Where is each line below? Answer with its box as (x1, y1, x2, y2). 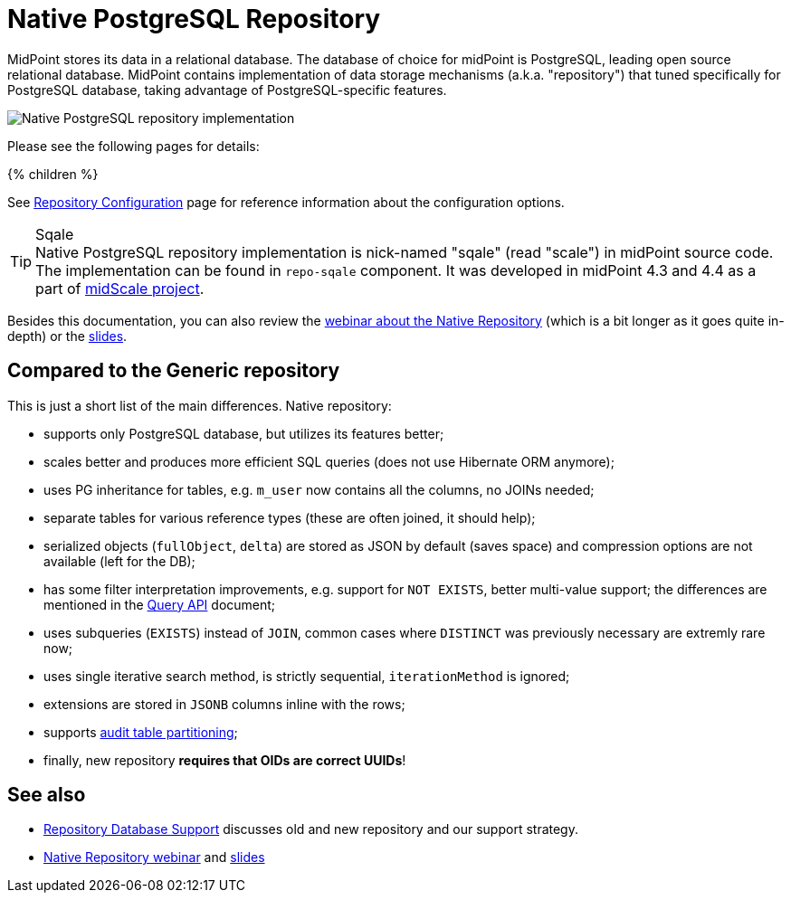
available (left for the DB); (43, 553, 195, 569)
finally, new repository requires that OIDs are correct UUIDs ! (43, 752, 406, 768)
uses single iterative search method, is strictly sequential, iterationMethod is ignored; (43, 668, 570, 684)
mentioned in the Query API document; (43, 596, 276, 612)
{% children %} (7, 166, 99, 182)
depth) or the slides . (7, 327, 128, 344)
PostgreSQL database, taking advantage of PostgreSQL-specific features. (7, 81, 447, 98)
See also (7, 783, 86, 807)
